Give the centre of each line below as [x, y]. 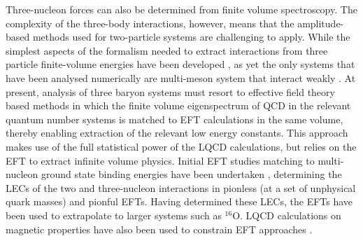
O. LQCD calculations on [287, 215]
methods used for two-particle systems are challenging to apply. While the [191, 37]
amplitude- [321, 23]
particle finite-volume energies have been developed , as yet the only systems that [180, 64]
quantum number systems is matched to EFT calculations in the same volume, [175, 119]
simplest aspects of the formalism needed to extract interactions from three [167, 50]
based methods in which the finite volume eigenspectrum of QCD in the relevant [178, 105]
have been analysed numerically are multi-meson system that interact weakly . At [181, 77]
